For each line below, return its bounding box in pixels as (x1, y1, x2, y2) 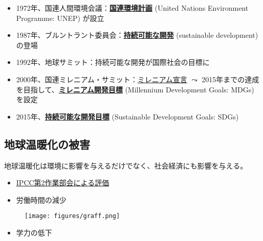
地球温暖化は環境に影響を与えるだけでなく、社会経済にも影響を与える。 (4, 160, 248, 171)
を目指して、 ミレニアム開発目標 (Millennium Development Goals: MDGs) (16, 84, 254, 94)
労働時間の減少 (16, 194, 67, 205)
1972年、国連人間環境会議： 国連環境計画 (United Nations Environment (16, 3, 249, 13)
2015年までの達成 (202, 74, 259, 84)
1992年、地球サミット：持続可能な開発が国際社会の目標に (16, 57, 210, 67)
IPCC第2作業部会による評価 (16, 177, 109, 188)
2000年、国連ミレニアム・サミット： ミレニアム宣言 (16, 74, 187, 84)
